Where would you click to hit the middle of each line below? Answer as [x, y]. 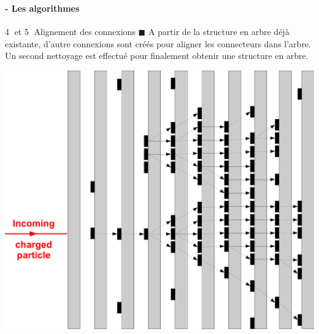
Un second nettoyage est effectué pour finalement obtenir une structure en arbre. [157, 56]
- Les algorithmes [42, 8]
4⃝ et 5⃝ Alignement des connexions [70, 32]
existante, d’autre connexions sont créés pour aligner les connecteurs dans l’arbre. [158, 43]
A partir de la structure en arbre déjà [219, 32]
